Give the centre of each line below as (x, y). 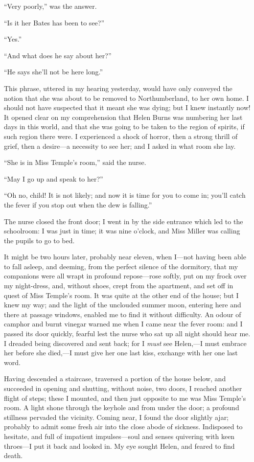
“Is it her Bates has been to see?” (54, 22)
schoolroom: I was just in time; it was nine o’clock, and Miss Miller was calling (122, 231)
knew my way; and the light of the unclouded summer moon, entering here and (123, 305)
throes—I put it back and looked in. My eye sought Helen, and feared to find (119, 446)
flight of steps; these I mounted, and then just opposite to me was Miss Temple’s (125, 398)
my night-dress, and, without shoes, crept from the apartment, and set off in (119, 286)
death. (13, 455)
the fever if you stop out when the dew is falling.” (78, 204)
